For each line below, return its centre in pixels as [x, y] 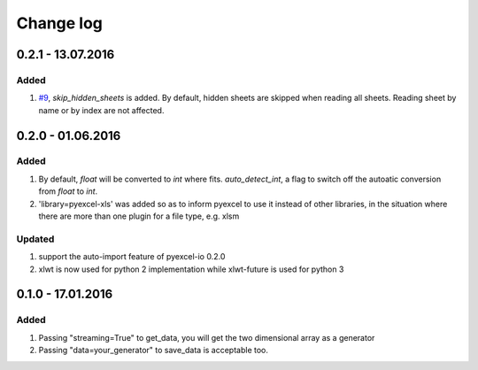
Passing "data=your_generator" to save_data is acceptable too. [154, 351]
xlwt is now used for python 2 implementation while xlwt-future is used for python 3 [191, 269]
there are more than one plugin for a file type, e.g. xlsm [139, 216]
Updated [35, 239]
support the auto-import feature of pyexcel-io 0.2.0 [132, 257]
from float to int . [68, 191]
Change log [60, 23]
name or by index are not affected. [101, 110]
